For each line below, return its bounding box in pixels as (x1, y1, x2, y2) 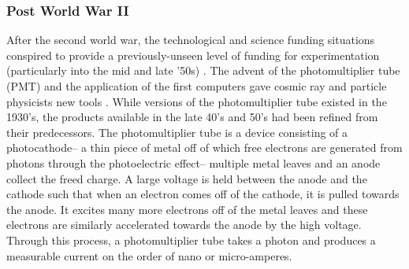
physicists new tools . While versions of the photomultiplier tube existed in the (6, 93, 387, 109)
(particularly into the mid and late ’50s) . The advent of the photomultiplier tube (6, 62, 400, 79)
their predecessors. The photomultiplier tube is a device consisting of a (6, 123, 348, 140)
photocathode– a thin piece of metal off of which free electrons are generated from (6, 139, 403, 156)
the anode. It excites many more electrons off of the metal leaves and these (6, 201, 368, 217)
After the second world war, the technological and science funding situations (6, 31, 375, 48)
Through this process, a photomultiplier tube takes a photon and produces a (6, 231, 376, 248)
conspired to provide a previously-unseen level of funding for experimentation (6, 46, 380, 63)
